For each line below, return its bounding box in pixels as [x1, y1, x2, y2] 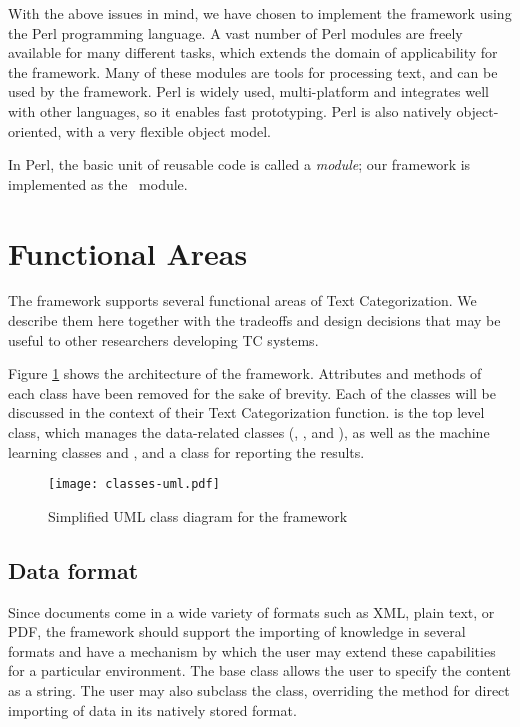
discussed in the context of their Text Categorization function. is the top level [8, 402, 485, 423]
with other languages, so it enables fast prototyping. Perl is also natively [8, 100, 452, 121]
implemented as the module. [8, 173, 188, 194]
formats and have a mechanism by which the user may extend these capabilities [8, 640, 496, 661]
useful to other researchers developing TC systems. [8, 329, 319, 350]
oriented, [8, 120, 62, 141]
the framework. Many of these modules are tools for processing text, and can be [8, 61, 498, 82]
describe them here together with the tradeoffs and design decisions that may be [8, 310, 501, 331]
